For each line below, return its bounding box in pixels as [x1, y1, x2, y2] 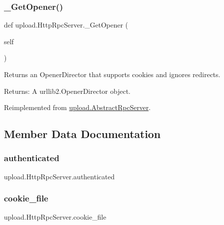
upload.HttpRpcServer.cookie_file [4, 211, 106, 222]
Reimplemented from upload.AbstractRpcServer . [4, 102, 151, 112]
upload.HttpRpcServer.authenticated [4, 171, 115, 181]
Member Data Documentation [4, 126, 161, 141]
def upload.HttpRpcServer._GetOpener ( [4, 20, 128, 30]
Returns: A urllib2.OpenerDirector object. [4, 85, 130, 96]
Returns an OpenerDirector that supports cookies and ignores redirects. [4, 69, 221, 79]
